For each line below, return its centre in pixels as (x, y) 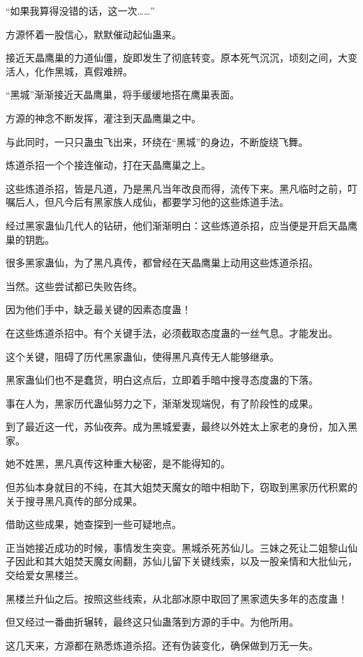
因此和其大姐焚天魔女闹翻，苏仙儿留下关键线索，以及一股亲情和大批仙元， (186, 561)
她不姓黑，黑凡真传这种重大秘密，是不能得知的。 (118, 463)
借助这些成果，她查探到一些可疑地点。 (94, 524)
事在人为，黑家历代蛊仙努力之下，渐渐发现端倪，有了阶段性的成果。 (162, 403)
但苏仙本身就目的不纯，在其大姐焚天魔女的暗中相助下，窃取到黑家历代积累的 (181, 487)
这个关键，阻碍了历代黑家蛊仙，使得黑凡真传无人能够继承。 (142, 356)
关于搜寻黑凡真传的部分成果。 (74, 500)
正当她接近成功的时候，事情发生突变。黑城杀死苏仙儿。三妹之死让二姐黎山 (177, 547)
